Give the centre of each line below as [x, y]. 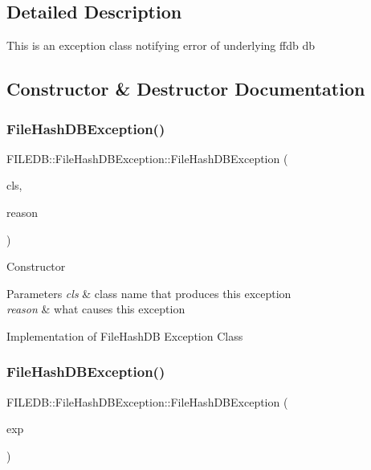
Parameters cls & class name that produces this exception [149, 293]
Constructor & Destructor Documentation [186, 89]
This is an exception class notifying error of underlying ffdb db [161, 45]
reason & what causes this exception [96, 309]
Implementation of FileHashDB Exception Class [125, 335]
